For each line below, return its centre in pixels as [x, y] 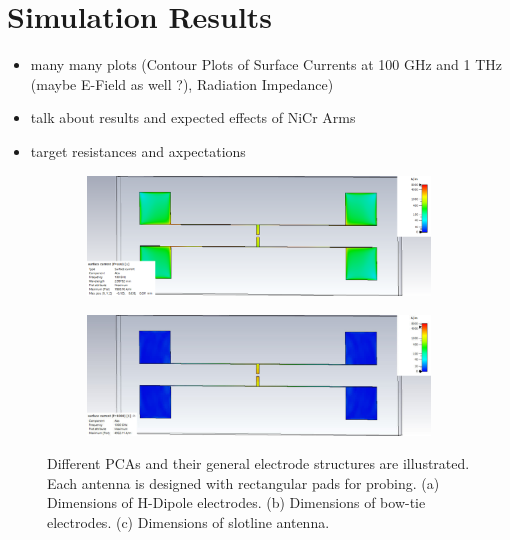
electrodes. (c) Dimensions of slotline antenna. [188, 522]
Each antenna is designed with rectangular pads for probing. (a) [243, 482]
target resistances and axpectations [138, 150]
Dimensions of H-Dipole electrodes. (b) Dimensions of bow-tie [236, 502]
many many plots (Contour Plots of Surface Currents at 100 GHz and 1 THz [266, 64]
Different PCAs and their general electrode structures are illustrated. [258, 463]
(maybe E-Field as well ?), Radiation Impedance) [182, 83]
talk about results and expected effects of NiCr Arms [193, 117]
